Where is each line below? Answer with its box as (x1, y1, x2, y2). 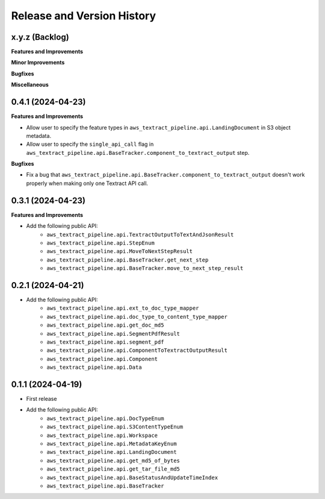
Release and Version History (11, 9, 156, 22)
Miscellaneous (11, 81, 49, 89)
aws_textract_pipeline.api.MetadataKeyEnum (46, 441, 177, 447)
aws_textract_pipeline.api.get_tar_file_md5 (46, 466, 181, 472)
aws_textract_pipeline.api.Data (46, 364, 142, 371)
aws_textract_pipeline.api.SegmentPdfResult (46, 330, 181, 337)
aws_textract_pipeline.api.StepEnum (46, 239, 155, 246)
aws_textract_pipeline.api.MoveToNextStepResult (46, 248, 193, 255)
